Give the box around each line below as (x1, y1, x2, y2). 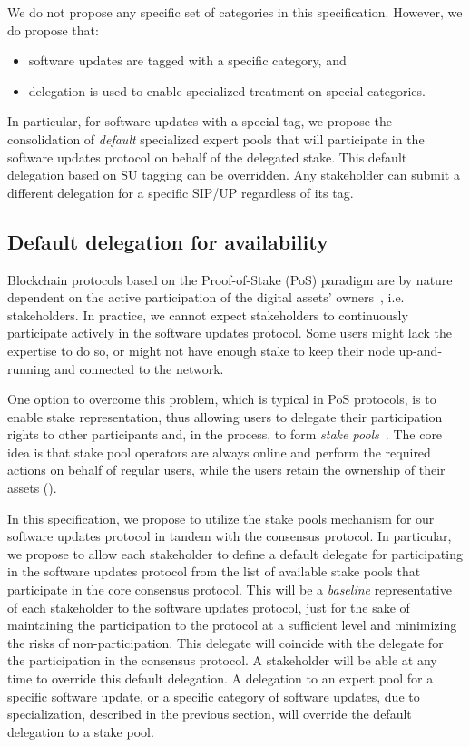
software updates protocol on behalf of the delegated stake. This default (7, 147, 407, 166)
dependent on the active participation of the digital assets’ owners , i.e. (7, 288, 405, 307)
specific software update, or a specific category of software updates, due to (7, 686, 420, 705)
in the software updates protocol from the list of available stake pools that (7, 562, 421, 581)
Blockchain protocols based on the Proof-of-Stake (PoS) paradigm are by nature (7, 270, 453, 289)
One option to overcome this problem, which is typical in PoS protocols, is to (7, 389, 436, 408)
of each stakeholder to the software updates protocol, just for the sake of (7, 597, 410, 616)
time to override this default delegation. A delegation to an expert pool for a (7, 669, 434, 688)
